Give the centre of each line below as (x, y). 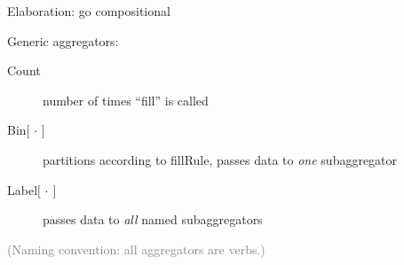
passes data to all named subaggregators (153, 219)
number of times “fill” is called (126, 100)
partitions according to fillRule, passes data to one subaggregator (220, 159)
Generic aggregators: (63, 40)
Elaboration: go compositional (89, 11)
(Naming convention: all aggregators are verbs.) (136, 249)
